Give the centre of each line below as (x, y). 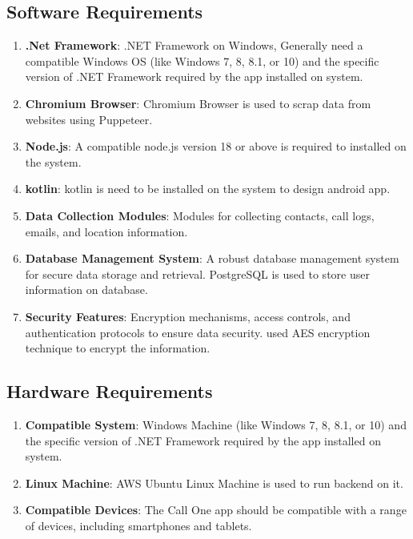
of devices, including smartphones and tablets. (138, 525)
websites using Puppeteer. (89, 119)
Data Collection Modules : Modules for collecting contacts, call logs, (200, 215)
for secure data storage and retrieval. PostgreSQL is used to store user (197, 274)
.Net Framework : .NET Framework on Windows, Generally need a (194, 45)
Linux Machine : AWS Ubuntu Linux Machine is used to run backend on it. (214, 483)
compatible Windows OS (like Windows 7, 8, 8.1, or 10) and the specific (202, 60)
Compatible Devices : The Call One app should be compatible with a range (216, 510)
